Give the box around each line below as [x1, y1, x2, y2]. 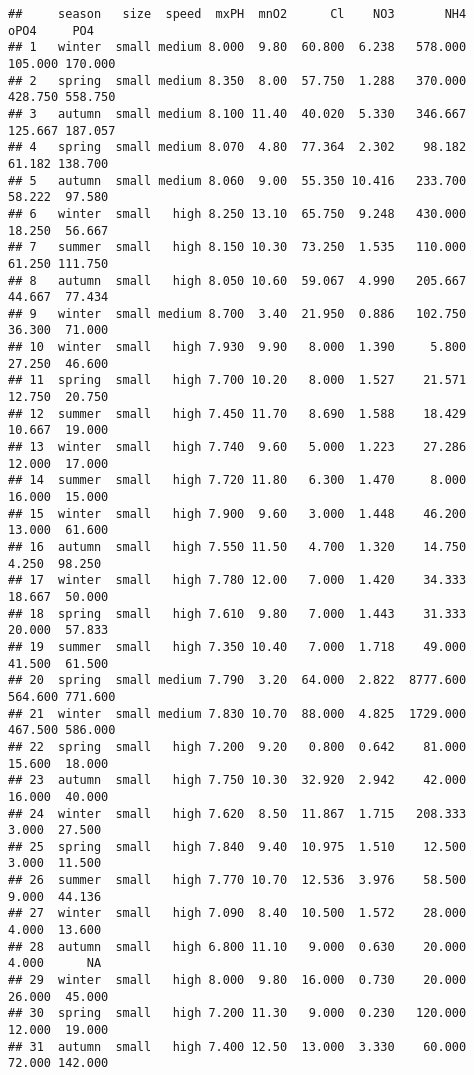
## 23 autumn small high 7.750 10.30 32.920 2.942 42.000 [8, 773, 467, 788]
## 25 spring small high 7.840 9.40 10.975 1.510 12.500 [8, 839, 467, 854]
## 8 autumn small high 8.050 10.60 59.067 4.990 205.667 [8, 273, 467, 288]
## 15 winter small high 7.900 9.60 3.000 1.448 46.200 [8, 506, 467, 521]
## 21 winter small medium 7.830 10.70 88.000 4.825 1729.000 [8, 706, 467, 721]
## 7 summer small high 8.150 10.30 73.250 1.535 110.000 [8, 240, 467, 255]
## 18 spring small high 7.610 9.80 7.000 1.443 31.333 [8, 606, 467, 621]
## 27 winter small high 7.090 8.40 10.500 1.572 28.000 [8, 906, 467, 921]
